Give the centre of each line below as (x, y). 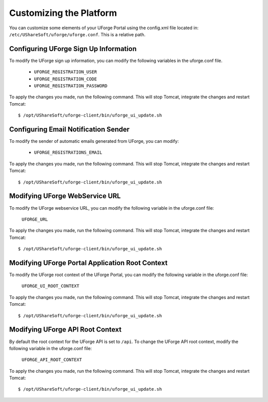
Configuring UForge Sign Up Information (73, 49)
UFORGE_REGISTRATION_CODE (66, 79)
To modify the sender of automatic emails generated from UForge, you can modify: (94, 141)
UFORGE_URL (35, 219)
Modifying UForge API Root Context (65, 330)
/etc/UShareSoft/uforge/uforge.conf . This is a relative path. (77, 34)
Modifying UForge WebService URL (65, 196)
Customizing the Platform (63, 13)
